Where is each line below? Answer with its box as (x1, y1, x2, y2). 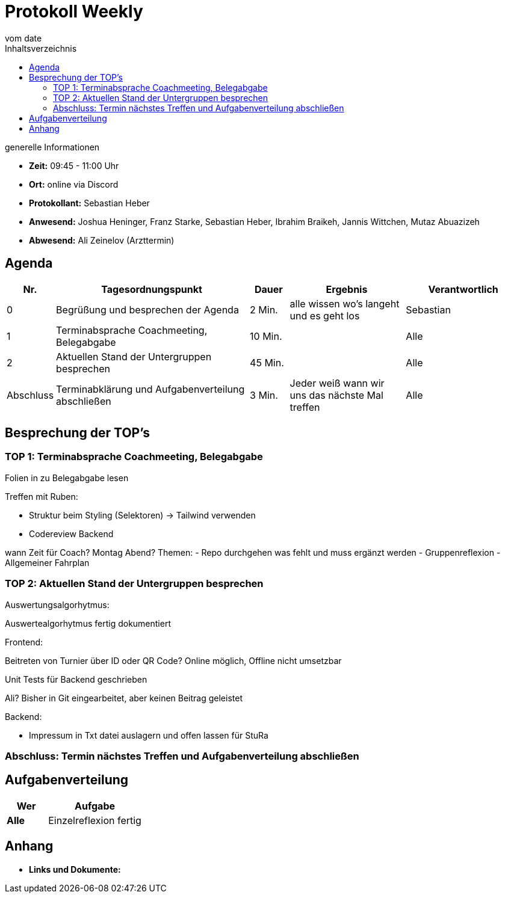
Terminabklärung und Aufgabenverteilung (56, 383, 245, 395)
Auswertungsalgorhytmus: (5, 599, 110, 610)
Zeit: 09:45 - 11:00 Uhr (29, 160, 119, 171)
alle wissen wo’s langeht (290, 297, 400, 310)
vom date (5, 32, 42, 43)
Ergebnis (326, 283, 368, 295)
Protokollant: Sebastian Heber (29, 197, 150, 208)
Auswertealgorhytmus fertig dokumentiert (5, 618, 171, 629)
